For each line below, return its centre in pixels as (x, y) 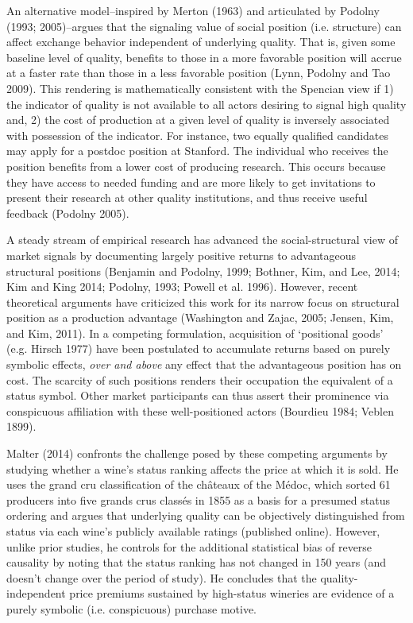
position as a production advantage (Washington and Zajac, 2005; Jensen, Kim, (200, 317)
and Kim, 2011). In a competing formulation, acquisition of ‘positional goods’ (195, 333)
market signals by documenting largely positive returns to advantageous (181, 255)
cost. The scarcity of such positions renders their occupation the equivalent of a (200, 379)
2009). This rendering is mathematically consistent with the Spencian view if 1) (200, 88)
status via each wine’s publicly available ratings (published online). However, (193, 531)
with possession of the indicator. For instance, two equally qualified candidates (198, 135)
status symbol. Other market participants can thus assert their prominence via (198, 395)
